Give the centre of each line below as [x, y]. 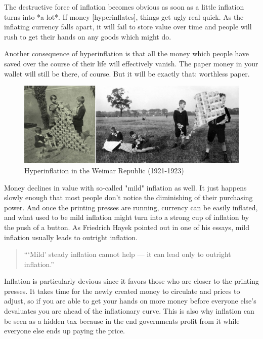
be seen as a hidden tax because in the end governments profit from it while [122, 321]
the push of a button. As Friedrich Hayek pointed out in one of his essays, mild [127, 227]
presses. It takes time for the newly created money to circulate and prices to [122, 291]
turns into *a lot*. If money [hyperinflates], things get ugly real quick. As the [124, 16]
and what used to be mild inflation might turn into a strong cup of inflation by [127, 217]
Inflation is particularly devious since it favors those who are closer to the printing [131, 281]
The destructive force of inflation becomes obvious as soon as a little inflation [124, 7]
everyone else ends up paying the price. [64, 331]
